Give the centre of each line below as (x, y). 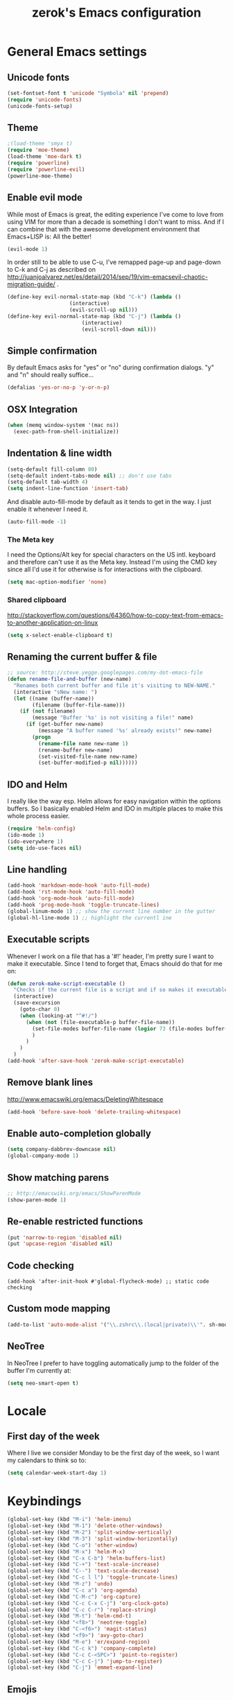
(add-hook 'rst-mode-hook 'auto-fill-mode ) (71, 892)
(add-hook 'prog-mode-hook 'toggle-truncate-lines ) (83, 905)
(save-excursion (37, 1003)
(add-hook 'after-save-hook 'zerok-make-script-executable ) (96, 1061)
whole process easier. (39, 816)
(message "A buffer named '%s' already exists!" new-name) (125, 731)
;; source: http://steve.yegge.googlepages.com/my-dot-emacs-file (105, 673)
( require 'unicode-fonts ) (44, 99)
